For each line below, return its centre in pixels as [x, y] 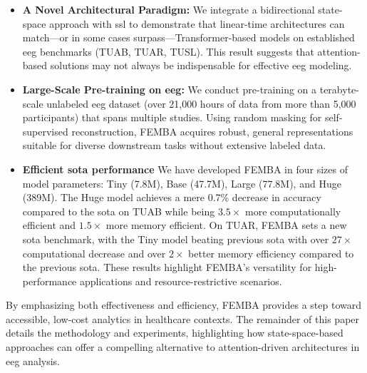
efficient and [49, 225]
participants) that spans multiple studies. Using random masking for [172, 117]
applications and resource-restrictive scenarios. [181, 281]
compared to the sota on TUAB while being [119, 211]
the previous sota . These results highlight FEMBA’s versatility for [167, 267]
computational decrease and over [94, 253]
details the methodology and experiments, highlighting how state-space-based [175, 333]
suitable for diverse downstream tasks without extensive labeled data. [174, 145]
